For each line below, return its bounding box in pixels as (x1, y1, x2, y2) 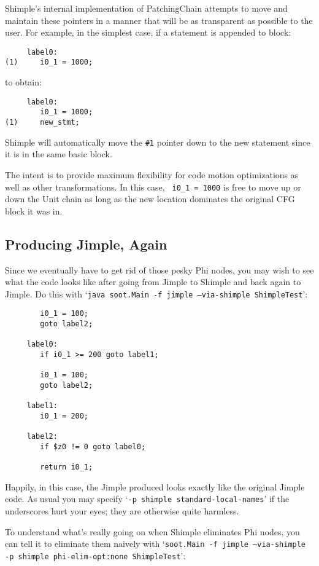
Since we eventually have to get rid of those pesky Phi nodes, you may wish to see (5, 263, 314, 276)
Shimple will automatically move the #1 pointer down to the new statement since (5, 135, 310, 148)
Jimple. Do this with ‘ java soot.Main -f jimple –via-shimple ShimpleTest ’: (5, 287, 308, 300)
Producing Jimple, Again (5, 234, 167, 253)
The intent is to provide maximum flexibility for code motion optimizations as (5, 168, 299, 181)
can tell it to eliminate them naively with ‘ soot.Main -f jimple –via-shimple (5, 537, 306, 550)
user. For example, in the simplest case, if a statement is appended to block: (5, 26, 291, 39)
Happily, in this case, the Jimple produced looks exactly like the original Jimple (5, 480, 305, 493)
